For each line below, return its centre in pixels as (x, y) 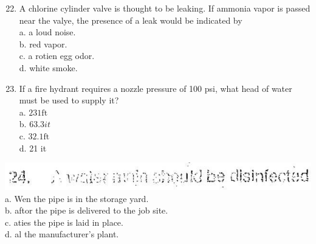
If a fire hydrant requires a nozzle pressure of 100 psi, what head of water (156, 88)
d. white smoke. (48, 67)
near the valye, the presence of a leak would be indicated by (131, 20)
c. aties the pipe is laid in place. (64, 222)
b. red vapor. (43, 44)
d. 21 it (33, 148)
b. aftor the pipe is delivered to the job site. (87, 210)
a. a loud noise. (47, 32)
